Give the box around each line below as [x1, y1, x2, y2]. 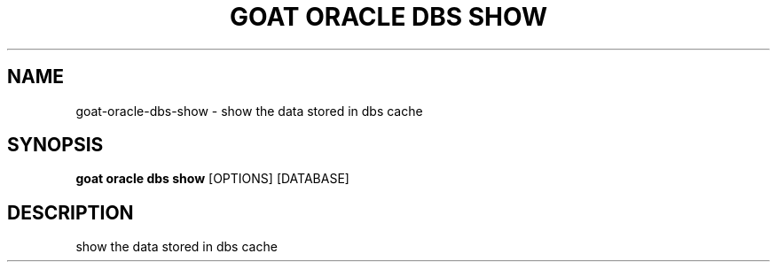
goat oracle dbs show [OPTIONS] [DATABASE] [75, 171, 349, 187]
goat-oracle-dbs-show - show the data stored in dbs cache [75, 103, 423, 119]
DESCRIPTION [7, 201, 134, 224]
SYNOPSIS [7, 134, 104, 157]
